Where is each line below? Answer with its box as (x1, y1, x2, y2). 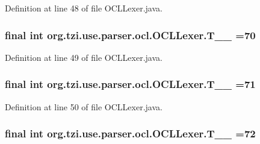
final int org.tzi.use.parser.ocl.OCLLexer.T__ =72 (5, 126, 256, 141)
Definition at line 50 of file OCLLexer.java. (5, 100, 162, 113)
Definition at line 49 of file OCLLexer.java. (5, 51, 162, 63)
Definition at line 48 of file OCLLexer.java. (5, 2, 162, 14)
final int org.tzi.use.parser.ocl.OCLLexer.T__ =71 (5, 77, 256, 92)
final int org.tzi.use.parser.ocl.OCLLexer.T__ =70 (5, 27, 256, 42)
